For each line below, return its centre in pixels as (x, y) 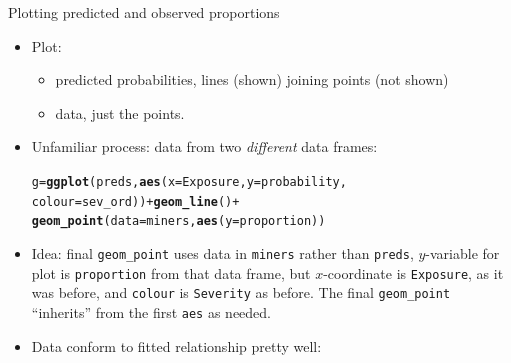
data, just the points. (120, 112)
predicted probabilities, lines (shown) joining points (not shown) (252, 79)
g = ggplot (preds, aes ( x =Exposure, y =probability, (189, 181)
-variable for (462, 252)
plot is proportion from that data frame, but (171, 272)
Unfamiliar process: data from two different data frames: (204, 146)
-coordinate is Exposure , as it (413, 272)
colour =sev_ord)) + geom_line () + (135, 201)
